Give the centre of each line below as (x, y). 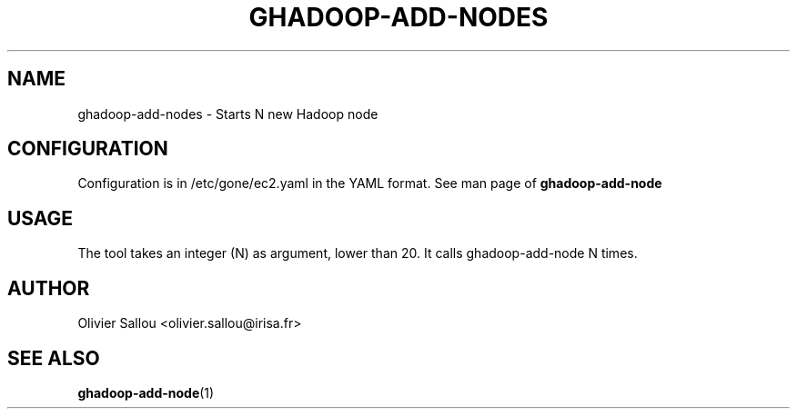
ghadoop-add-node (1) (146, 392)
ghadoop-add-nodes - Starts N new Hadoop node (228, 114)
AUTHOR (49, 288)
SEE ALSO (54, 358)
